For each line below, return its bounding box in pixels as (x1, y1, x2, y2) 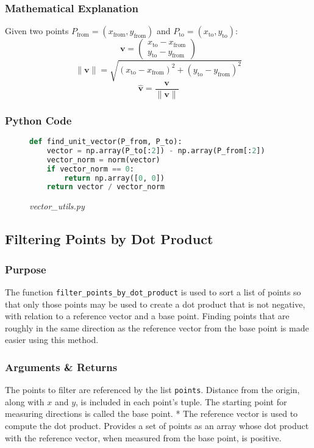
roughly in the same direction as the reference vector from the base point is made (5, 321, 309, 334)
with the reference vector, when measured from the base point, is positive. (5, 431, 282, 444)
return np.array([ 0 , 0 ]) (64, 173, 165, 182)
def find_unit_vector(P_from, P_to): (29, 137, 182, 146)
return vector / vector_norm (46, 182, 165, 192)
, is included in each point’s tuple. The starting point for (76, 395, 287, 408)
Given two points (5, 24, 69, 37)
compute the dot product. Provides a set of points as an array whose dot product (5, 419, 309, 432)
